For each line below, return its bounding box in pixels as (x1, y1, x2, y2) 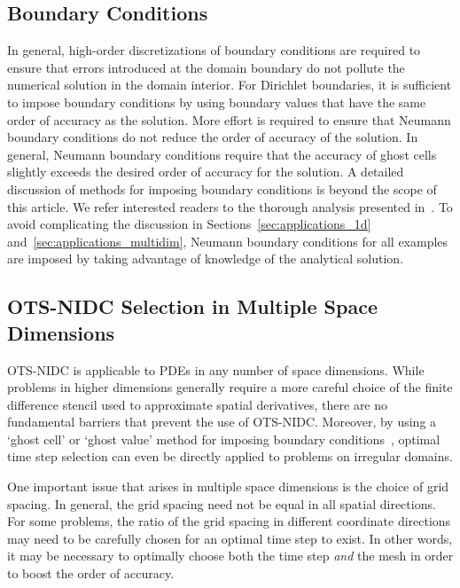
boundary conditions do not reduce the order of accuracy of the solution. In (7, 128, 418, 146)
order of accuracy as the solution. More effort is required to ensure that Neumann (7, 110, 451, 129)
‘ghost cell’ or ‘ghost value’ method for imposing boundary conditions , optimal (7, 429, 441, 448)
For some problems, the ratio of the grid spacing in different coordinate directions (7, 512, 451, 530)
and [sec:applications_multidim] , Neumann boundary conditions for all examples (7, 231, 448, 250)
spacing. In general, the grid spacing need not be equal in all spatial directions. (7, 494, 436, 513)
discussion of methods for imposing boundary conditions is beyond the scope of (7, 179, 437, 198)
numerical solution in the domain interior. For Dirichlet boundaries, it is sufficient (7, 75, 452, 94)
